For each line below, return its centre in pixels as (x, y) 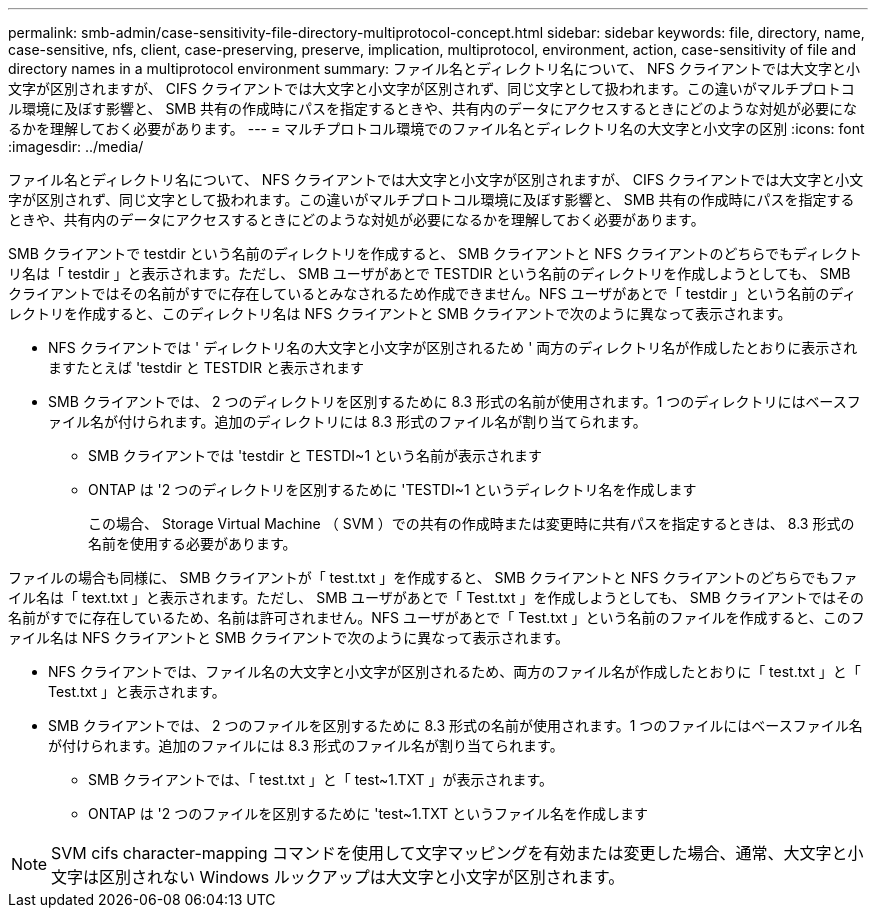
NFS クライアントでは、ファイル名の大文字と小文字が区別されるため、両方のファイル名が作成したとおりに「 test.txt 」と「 (454, 671)
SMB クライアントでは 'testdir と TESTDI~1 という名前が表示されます (315, 455)
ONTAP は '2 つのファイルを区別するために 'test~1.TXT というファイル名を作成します (368, 813)
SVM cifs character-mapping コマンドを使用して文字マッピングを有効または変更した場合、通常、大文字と (449, 853)
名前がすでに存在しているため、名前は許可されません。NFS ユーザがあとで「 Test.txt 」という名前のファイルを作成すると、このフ (436, 617)
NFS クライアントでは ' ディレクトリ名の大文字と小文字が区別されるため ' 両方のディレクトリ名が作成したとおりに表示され (453, 347)
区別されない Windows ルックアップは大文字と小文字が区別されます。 (362, 877)
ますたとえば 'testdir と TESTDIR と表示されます (206, 367)
